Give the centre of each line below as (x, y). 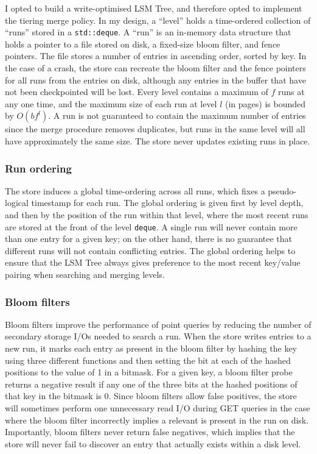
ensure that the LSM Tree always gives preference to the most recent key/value (153, 262)
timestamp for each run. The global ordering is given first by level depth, (167, 203)
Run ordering (38, 168)
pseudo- (282, 190)
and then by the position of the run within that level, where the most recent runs (157, 215)
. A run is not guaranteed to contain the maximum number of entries (177, 115)
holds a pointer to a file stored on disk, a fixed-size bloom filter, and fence (143, 44)
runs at (291, 92)
